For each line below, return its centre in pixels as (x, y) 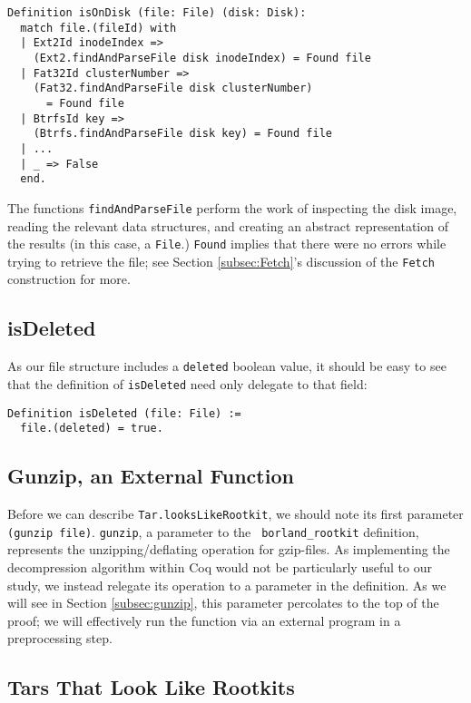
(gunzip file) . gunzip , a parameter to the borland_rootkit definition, (213, 531)
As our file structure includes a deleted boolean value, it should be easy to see (227, 366)
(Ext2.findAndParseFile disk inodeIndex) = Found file (202, 58)
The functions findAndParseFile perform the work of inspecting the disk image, (232, 207)
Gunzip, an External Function (151, 476)
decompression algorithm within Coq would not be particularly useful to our (220, 566)
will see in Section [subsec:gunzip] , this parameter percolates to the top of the (223, 603)
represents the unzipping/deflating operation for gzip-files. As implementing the (229, 549)
